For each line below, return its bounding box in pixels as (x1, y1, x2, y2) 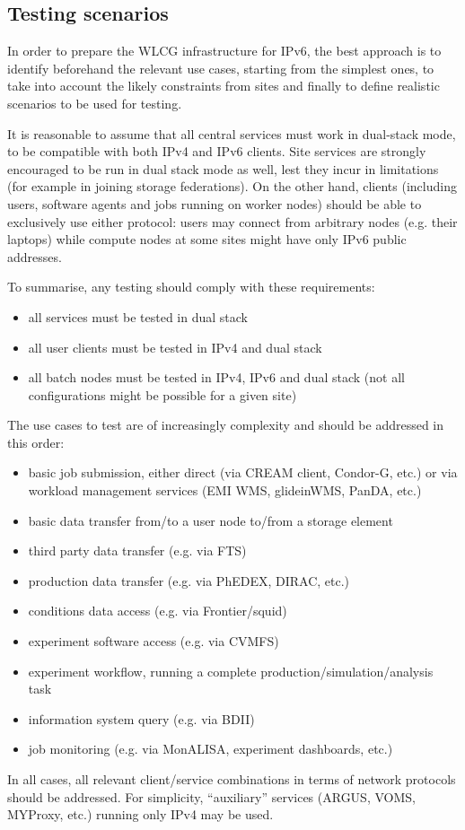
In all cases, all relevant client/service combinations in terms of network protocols (7, 770, 456, 789)
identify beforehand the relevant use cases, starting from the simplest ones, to (7, 58, 434, 77)
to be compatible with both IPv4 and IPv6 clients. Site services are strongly (7, 142, 426, 161)
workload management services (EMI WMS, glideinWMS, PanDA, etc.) (28, 481, 422, 500)
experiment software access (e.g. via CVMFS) (28, 632, 279, 651)
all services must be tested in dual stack (28, 307, 249, 326)
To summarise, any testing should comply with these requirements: (7, 277, 375, 296)
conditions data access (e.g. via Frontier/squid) (28, 601, 287, 620)
